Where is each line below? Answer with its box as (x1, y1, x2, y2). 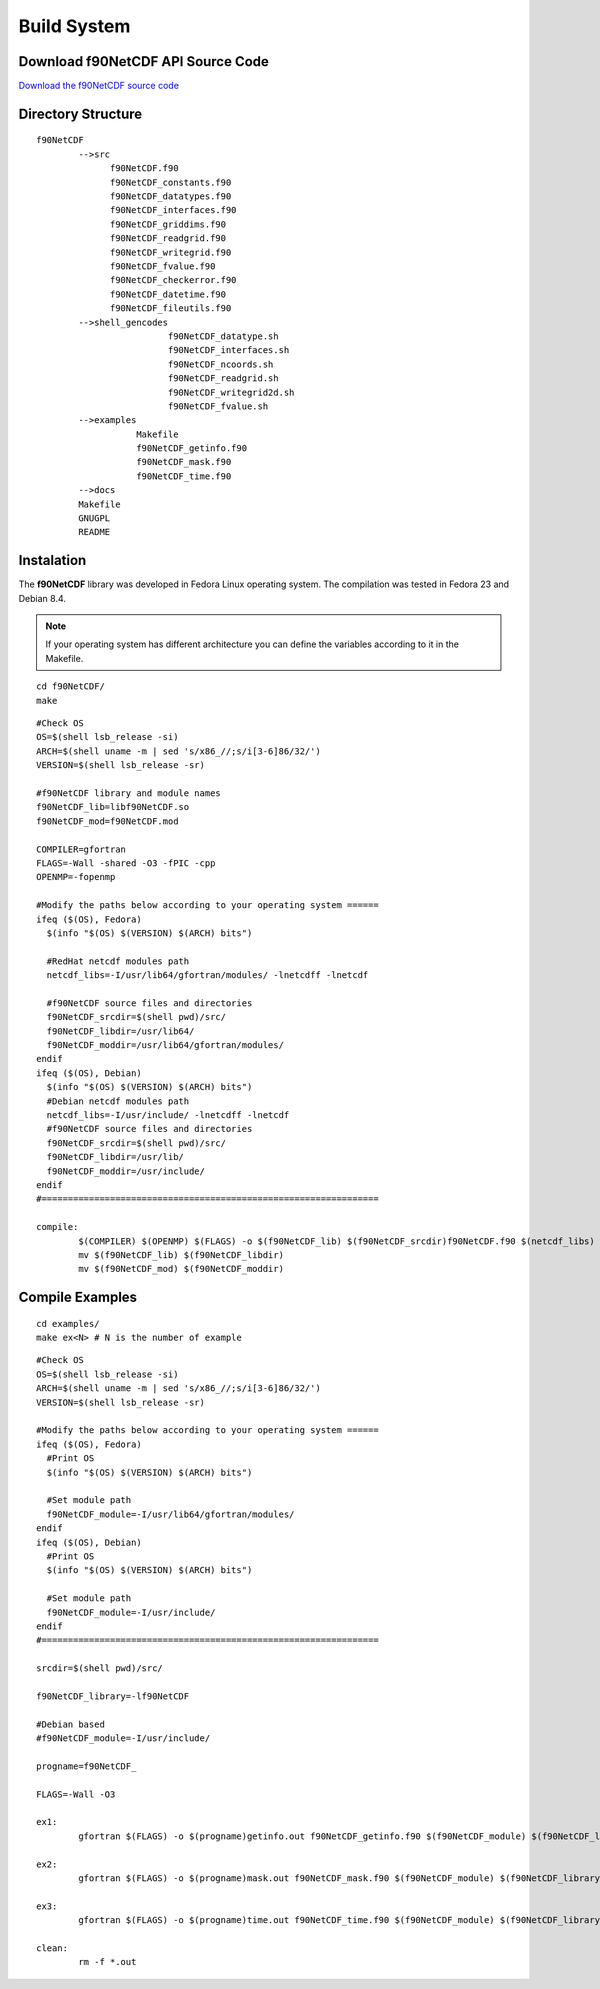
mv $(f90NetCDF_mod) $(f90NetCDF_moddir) (78, 1263, 285, 1275)
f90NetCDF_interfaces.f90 (110, 205, 237, 216)
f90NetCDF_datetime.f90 (110, 288, 227, 300)
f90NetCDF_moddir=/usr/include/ (46, 1165, 205, 1177)
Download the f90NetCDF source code (18, 80, 180, 92)
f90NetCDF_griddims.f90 (110, 218, 227, 230)
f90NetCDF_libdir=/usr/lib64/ (46, 1025, 195, 1037)
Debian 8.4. (18, 592, 67, 604)
